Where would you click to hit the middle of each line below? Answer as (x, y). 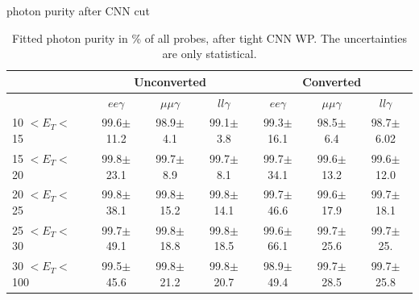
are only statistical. (209, 54)
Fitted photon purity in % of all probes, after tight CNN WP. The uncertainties (209, 37)
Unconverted (170, 81)
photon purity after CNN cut (78, 10)
